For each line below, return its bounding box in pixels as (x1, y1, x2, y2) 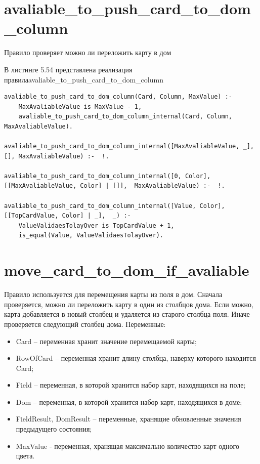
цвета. (16, 450, 35, 461)
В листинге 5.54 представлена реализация (4, 64, 133, 74)
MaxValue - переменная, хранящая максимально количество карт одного (16, 440, 239, 451)
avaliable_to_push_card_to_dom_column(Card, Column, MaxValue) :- (4, 93, 233, 101)
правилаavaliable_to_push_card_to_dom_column (4, 74, 163, 85)
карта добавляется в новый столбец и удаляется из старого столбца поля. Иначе (4, 309, 250, 319)
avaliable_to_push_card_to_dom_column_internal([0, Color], (4, 172, 211, 180)
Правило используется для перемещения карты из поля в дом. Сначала (4, 289, 223, 300)
